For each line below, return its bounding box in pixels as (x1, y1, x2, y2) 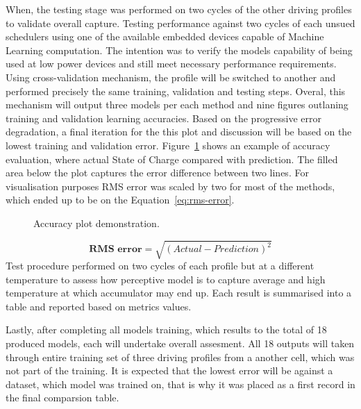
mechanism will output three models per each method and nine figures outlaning (6, 97, 349, 112)
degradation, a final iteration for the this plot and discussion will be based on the (6, 124, 352, 139)
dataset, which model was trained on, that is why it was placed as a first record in (6, 376, 355, 391)
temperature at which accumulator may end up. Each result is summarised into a (6, 285, 352, 300)
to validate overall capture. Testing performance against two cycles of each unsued (6, 15, 355, 30)
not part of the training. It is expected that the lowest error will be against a (6, 363, 333, 378)
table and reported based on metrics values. (6, 299, 192, 313)
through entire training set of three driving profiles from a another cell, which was (6, 349, 355, 364)
